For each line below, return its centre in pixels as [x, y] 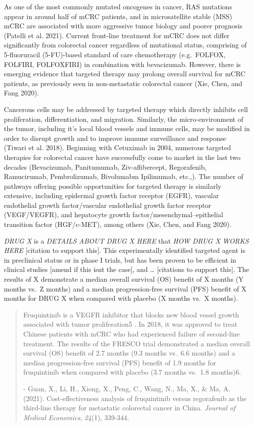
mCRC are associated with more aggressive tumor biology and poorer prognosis [123, 26]
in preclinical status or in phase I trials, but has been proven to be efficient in [120, 259]
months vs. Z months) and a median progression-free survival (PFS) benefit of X [125, 288]
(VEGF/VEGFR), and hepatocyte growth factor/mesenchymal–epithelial [114, 214]
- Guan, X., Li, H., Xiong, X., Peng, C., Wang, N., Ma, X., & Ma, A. [127, 388]
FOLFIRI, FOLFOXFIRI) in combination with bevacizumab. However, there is [122, 64]
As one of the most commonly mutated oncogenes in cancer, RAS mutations [118, 6]
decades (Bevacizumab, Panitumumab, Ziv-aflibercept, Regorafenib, [105, 167]
